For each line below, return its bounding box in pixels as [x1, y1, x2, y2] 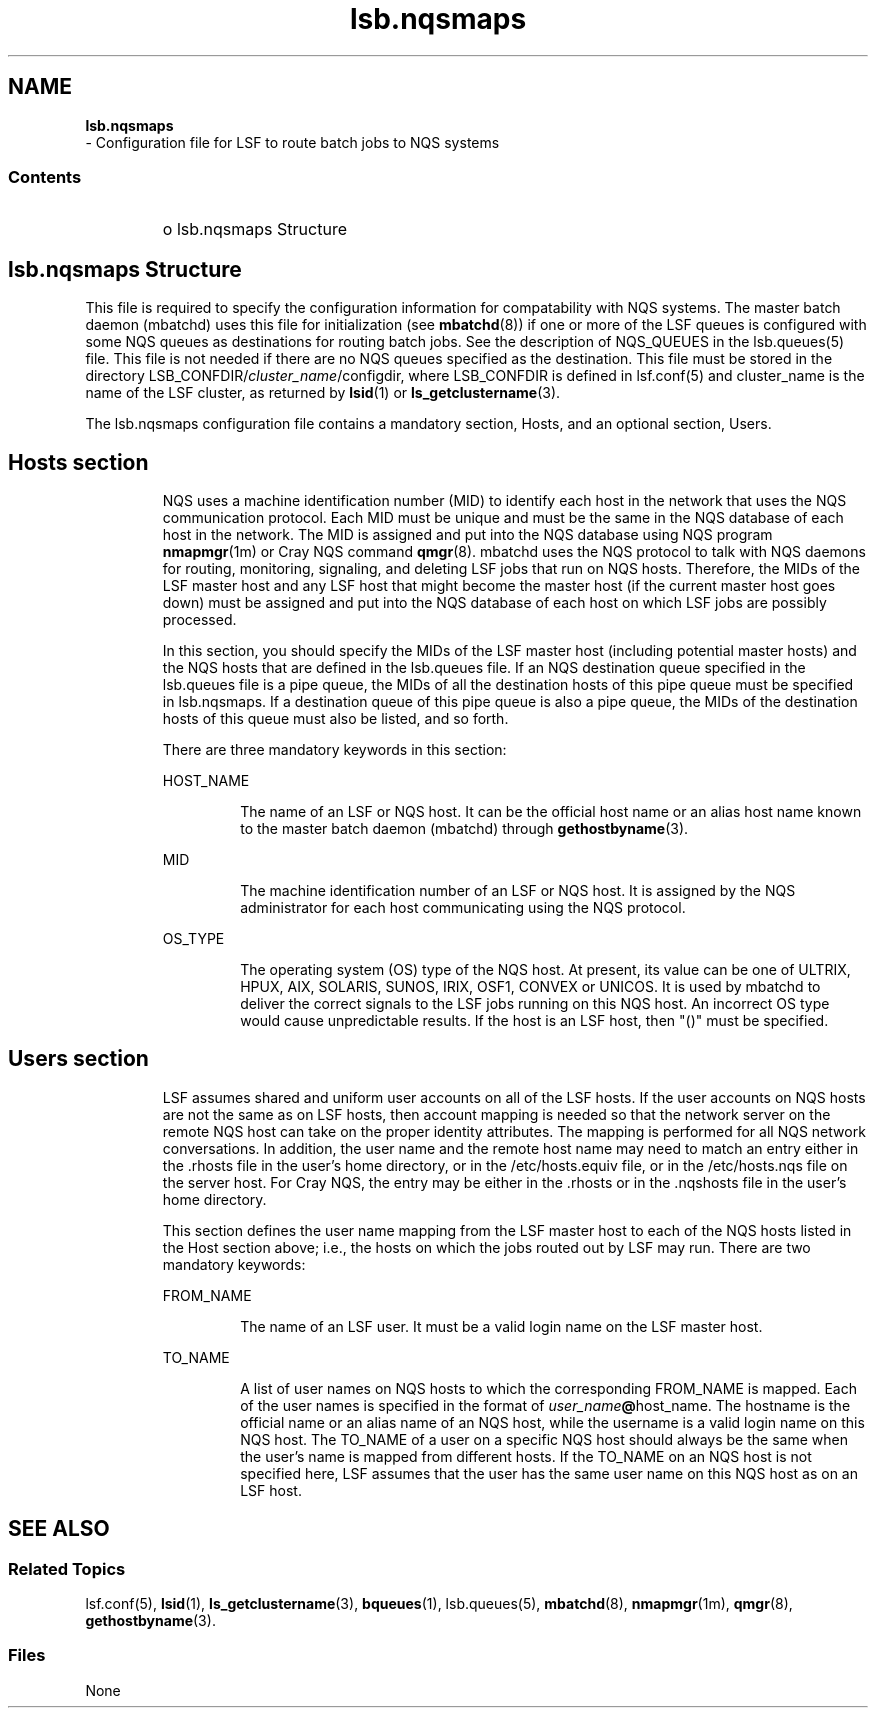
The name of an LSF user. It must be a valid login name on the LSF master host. [240, 1317, 763, 1335]
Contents [8, 166, 82, 187]
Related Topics [8, 1558, 126, 1579]
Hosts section [8, 449, 149, 475]
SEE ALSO [8, 1516, 110, 1542]
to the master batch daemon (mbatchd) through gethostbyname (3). [240, 820, 689, 838]
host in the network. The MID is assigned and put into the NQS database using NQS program [162, 526, 773, 544]
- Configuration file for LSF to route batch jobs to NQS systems [85, 133, 500, 151]
